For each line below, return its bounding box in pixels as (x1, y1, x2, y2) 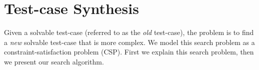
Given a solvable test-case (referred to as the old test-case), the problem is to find (4, 27, 254, 37)
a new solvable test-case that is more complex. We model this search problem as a (4, 36, 255, 47)
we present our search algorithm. (4, 56, 104, 66)
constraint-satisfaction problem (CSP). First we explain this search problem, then (4, 46, 254, 57)
